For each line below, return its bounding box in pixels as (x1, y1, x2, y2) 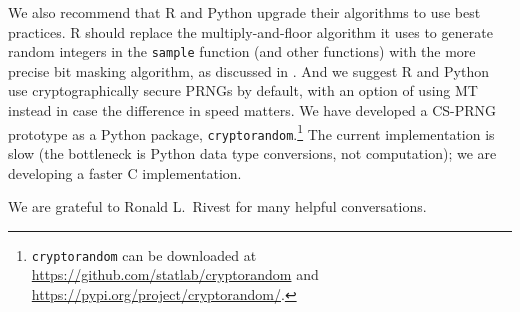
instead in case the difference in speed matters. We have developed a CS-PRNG (8, 100, 497, 121)
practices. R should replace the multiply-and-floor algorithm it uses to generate (8, 21, 493, 42)
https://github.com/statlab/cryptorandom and (31, 264, 319, 285)
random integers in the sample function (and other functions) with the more (8, 41, 476, 62)
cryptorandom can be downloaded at (31, 244, 257, 265)
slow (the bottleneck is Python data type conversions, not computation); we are (8, 142, 497, 163)
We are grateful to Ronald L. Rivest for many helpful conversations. (8, 196, 427, 217)
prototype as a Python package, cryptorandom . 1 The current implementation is (8, 120, 495, 144)
